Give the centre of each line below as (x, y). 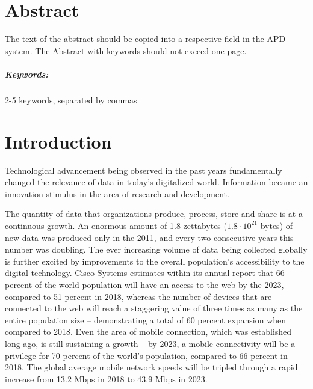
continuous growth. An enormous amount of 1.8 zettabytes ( (116, 225)
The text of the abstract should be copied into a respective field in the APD (145, 39)
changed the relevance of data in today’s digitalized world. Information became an (156, 182)
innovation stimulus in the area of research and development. (117, 193)
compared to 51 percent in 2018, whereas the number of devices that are (138, 296)
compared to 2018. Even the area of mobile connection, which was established (148, 332)
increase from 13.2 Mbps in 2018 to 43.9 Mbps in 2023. (106, 378)
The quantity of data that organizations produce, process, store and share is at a (154, 214)
